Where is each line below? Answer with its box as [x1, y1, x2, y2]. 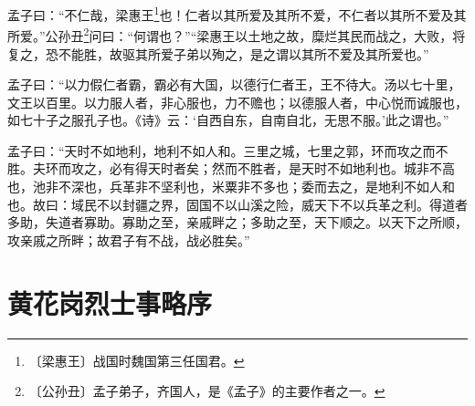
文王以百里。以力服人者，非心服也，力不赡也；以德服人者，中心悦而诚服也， [7, 92, 468, 111]
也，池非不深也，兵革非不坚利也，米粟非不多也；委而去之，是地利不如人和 [7, 177, 455, 196]
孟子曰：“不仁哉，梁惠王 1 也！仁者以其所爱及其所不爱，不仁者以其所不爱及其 [7, 3, 467, 24]
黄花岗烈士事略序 [7, 284, 213, 321]
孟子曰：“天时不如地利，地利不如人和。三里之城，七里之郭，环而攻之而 [7, 141, 436, 160]
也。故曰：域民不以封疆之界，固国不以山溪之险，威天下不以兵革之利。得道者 [7, 194, 468, 213]
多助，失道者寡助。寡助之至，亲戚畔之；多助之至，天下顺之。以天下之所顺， [7, 213, 468, 232]
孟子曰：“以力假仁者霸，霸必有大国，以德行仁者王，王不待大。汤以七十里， [7, 75, 461, 94]
